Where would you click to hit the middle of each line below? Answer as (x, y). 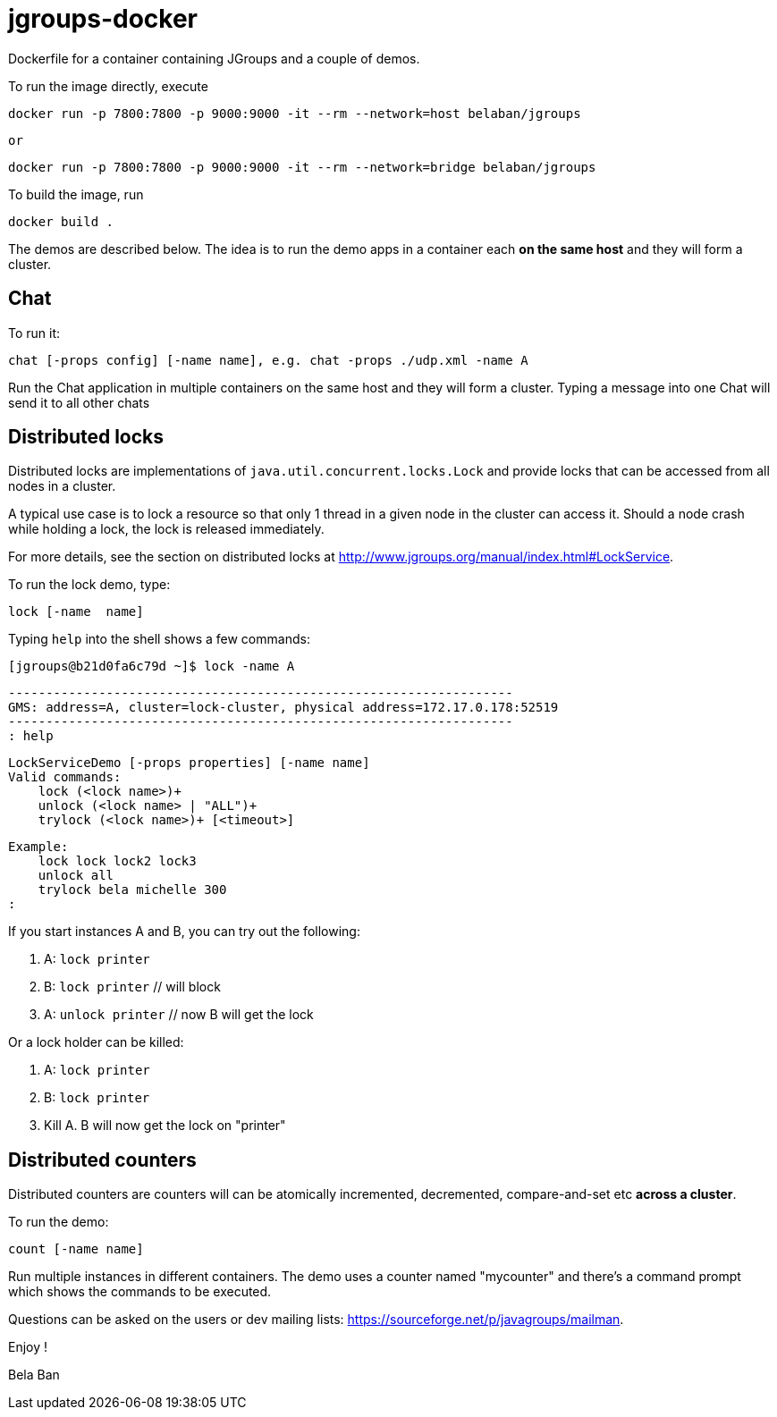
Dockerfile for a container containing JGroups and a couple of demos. (214, 58)
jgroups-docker (103, 19)
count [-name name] (76, 1249)
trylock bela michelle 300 (132, 890)
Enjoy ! (28, 1347)
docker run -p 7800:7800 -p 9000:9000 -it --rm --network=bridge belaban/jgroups (302, 167)
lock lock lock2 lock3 (117, 861)
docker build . (61, 221)
